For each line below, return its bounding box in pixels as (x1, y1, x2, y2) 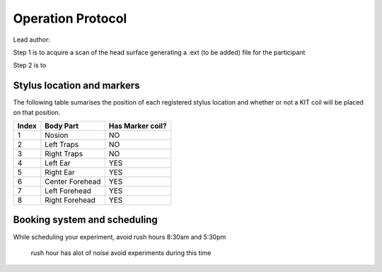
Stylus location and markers (13, 80, 140, 92)
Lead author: (13, 35, 51, 44)
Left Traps (45, 140, 79, 150)
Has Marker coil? (108, 121, 167, 131)
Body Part (45, 121, 79, 131)
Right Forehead (45, 195, 95, 205)
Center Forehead (45, 177, 101, 187)
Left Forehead (45, 186, 91, 196)
